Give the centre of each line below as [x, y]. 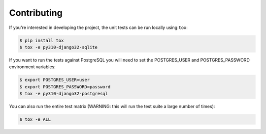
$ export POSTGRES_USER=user [55, 80]
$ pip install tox [42, 40]
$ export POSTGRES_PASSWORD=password [65, 87]
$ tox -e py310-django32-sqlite [59, 47]
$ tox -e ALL [35, 120]
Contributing [36, 13]
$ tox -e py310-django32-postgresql [64, 94]
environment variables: [33, 67]
